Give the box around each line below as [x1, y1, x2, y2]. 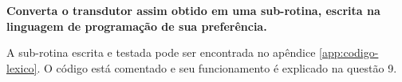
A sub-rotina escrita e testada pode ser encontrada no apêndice [6, 44, 316, 61]
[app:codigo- [319, 44, 379, 61]
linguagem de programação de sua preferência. [6, 17, 267, 34]
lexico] [6, 59, 37, 76]
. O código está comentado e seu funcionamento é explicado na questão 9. [37, 59, 397, 76]
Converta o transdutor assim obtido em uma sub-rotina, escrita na [6, 2, 380, 18]
